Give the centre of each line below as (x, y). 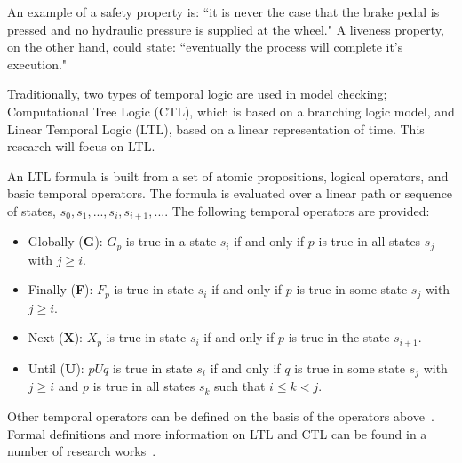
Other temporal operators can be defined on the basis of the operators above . (221, 415)
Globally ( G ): (65, 241)
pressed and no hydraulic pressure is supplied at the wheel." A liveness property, (226, 29)
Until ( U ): (56, 367)
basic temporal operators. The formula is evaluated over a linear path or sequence (230, 193)
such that (240, 386)
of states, (32, 210)
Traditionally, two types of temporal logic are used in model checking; (197, 94)
